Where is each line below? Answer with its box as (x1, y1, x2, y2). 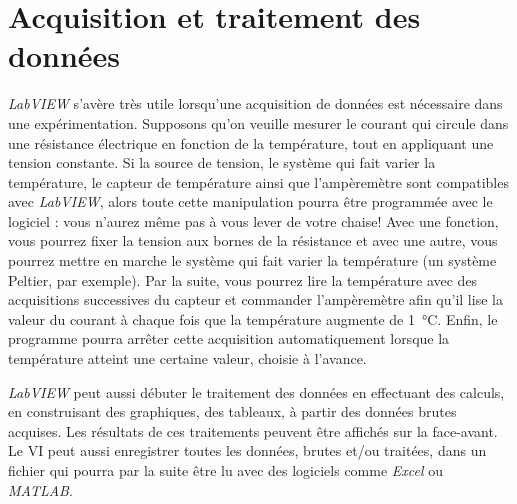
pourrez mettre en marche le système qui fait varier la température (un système (8, 250, 497, 271)
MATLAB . (8, 479, 73, 500)
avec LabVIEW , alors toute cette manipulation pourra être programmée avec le (8, 191, 493, 212)
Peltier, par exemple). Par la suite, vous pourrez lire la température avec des (8, 269, 478, 290)
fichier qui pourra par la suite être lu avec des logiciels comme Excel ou (8, 460, 444, 480)
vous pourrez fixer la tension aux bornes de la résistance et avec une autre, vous (8, 230, 498, 251)
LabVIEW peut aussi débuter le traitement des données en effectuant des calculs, (8, 381, 505, 402)
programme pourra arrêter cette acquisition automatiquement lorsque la (8, 328, 450, 349)
